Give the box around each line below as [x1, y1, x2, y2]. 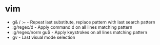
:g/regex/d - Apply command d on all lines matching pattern [12, 24, 133, 30]
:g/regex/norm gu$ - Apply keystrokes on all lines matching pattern [12, 29, 148, 35]
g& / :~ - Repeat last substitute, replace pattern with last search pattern [12, 19, 156, 25]
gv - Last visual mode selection [12, 34, 76, 40]
